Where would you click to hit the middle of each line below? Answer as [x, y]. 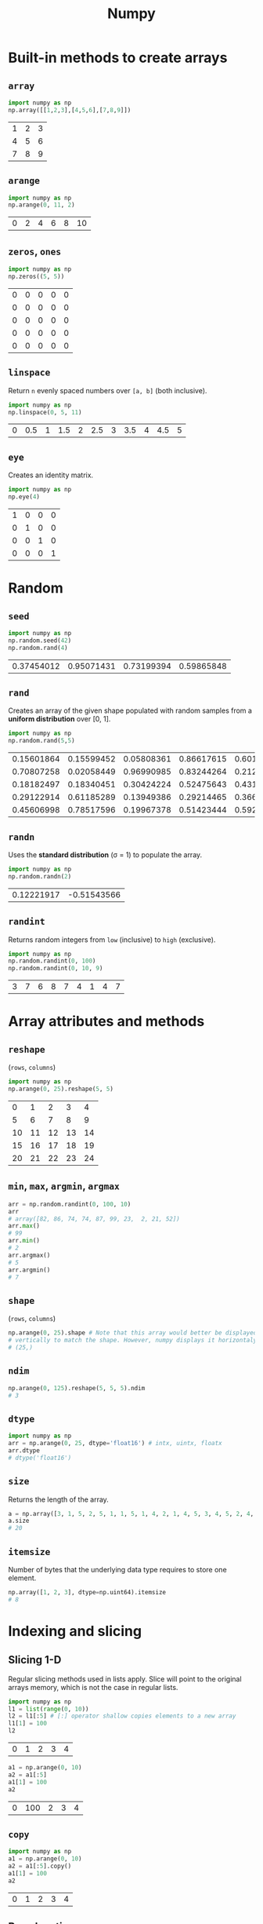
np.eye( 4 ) [24, 497]
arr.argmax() [29, 1255]
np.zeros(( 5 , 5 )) [36, 276]
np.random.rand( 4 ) [38, 648]
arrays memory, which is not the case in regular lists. [93, 1687]
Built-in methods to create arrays [118, 58]
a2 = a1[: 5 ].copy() [40, 1866]
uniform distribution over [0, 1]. [59, 719]
